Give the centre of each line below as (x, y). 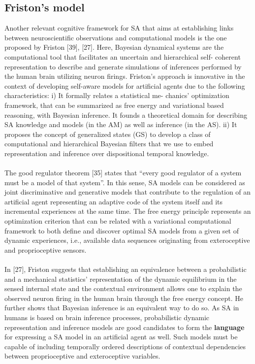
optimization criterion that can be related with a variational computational (118, 221)
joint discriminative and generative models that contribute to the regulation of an (128, 192)
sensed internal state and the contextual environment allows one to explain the (123, 288)
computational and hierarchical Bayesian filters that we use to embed (109, 144)
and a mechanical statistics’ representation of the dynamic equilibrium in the (121, 279)
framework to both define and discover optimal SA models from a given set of (122, 230)
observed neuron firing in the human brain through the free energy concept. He (124, 298)
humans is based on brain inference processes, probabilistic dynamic (107, 317)
